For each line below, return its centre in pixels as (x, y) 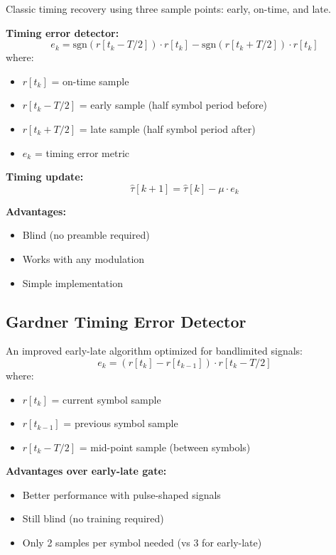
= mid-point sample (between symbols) (165, 447)
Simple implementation (72, 282)
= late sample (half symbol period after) (167, 128)
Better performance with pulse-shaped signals (121, 494)
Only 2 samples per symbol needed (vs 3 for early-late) (142, 543)
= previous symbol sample (121, 423)
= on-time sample (90, 81)
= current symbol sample (106, 399)
